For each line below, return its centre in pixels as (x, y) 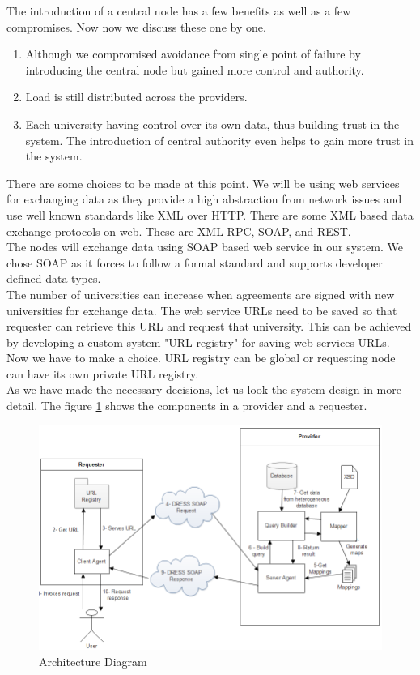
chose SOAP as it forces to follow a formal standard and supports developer (195, 262)
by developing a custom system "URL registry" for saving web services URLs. (198, 342)
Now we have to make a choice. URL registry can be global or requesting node (201, 358)
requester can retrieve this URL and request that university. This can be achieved (209, 326)
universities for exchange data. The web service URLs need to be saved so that (202, 310)
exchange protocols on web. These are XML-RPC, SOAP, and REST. (179, 231)
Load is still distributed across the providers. (136, 97)
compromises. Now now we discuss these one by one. (136, 26)
